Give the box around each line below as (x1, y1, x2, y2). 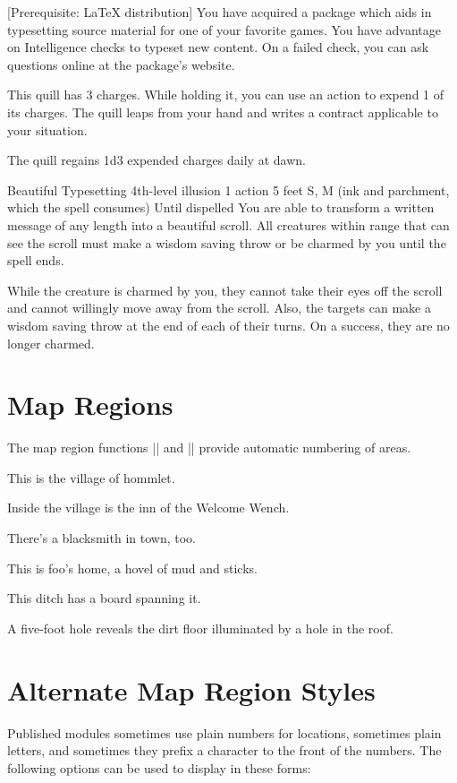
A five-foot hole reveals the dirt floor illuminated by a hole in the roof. (7, 618, 394, 637)
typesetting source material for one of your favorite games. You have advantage (7, 20, 441, 39)
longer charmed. (7, 333, 95, 352)
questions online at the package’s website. (7, 55, 235, 73)
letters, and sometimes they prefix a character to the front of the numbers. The (7, 741, 442, 760)
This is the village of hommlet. (7, 468, 175, 486)
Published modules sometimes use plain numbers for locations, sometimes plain (7, 723, 442, 742)
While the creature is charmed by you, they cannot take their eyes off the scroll (7, 280, 443, 299)
